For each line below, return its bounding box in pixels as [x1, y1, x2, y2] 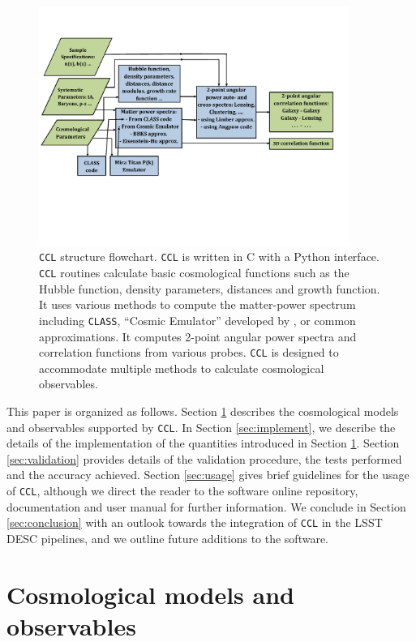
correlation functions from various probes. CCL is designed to [39, 344, 339, 361]
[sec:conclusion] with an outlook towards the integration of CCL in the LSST [6, 514, 383, 531]
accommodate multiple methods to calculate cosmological [39, 359, 324, 376]
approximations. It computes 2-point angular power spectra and [39, 327, 357, 345]
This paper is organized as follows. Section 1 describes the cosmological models [6, 402, 399, 419]
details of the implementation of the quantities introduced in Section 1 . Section [6, 434, 400, 452]
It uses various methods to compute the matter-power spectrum [39, 296, 356, 313]
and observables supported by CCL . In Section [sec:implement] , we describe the [6, 418, 396, 435]
